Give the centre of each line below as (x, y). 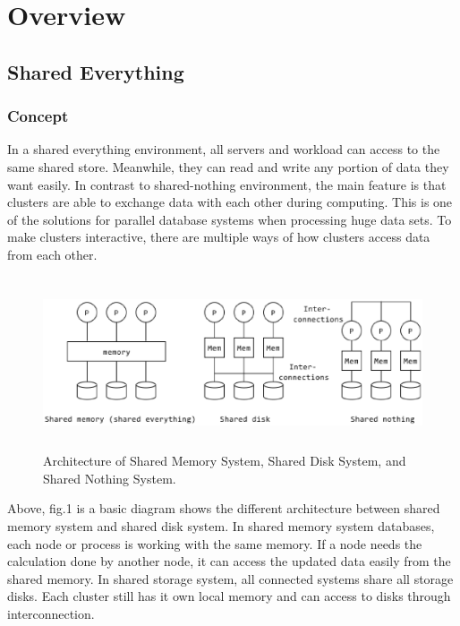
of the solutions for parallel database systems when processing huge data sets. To (230, 219)
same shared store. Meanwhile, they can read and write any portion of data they (228, 166)
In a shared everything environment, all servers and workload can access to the (224, 149)
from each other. (52, 254)
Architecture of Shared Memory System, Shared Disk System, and (225, 461)
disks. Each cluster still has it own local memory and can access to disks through (229, 596)
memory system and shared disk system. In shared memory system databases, (221, 525)
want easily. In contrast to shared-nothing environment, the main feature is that (227, 184)
